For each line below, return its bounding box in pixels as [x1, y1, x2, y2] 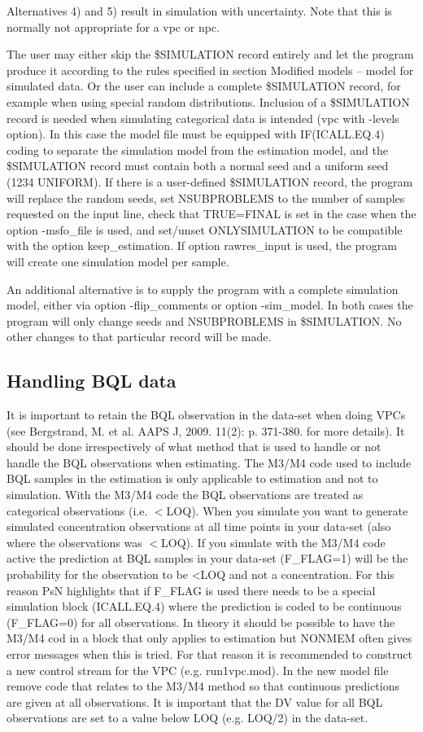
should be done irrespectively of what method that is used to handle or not [7, 438, 382, 455]
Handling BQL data [7, 368, 177, 393]
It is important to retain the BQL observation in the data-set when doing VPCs [7, 406, 406, 423]
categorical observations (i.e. [7, 502, 148, 519]
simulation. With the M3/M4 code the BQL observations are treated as [7, 486, 364, 503]
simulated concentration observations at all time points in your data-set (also [7, 518, 391, 535]
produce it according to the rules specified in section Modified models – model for [7, 61, 414, 78]
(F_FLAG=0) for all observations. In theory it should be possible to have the [7, 613, 395, 630]
